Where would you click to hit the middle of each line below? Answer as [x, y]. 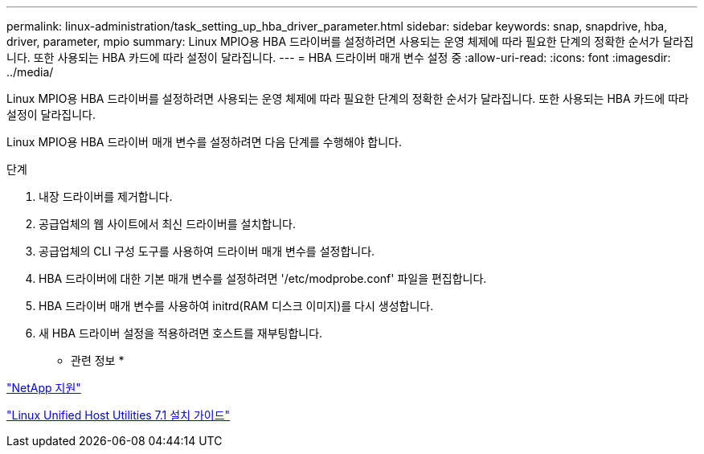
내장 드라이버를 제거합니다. [106, 196]
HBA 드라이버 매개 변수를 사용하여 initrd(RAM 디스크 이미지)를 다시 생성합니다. [236, 306]
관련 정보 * [98, 360]
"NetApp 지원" [44, 388]
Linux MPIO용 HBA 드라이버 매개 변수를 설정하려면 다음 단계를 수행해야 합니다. [204, 142]
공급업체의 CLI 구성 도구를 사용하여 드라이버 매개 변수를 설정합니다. [207, 251]
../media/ [30, 72]
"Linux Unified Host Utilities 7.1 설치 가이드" [119, 415]
